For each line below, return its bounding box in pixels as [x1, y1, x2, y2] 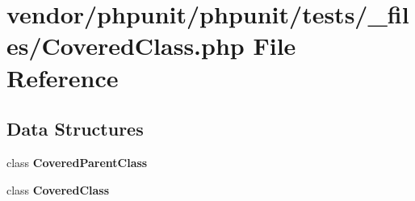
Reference [6, 61, 119, 94]
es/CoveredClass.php [6, 29, 245, 62]
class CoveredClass [6, 181, 110, 198]
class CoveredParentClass [6, 153, 148, 170]
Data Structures [6, 116, 144, 141]
